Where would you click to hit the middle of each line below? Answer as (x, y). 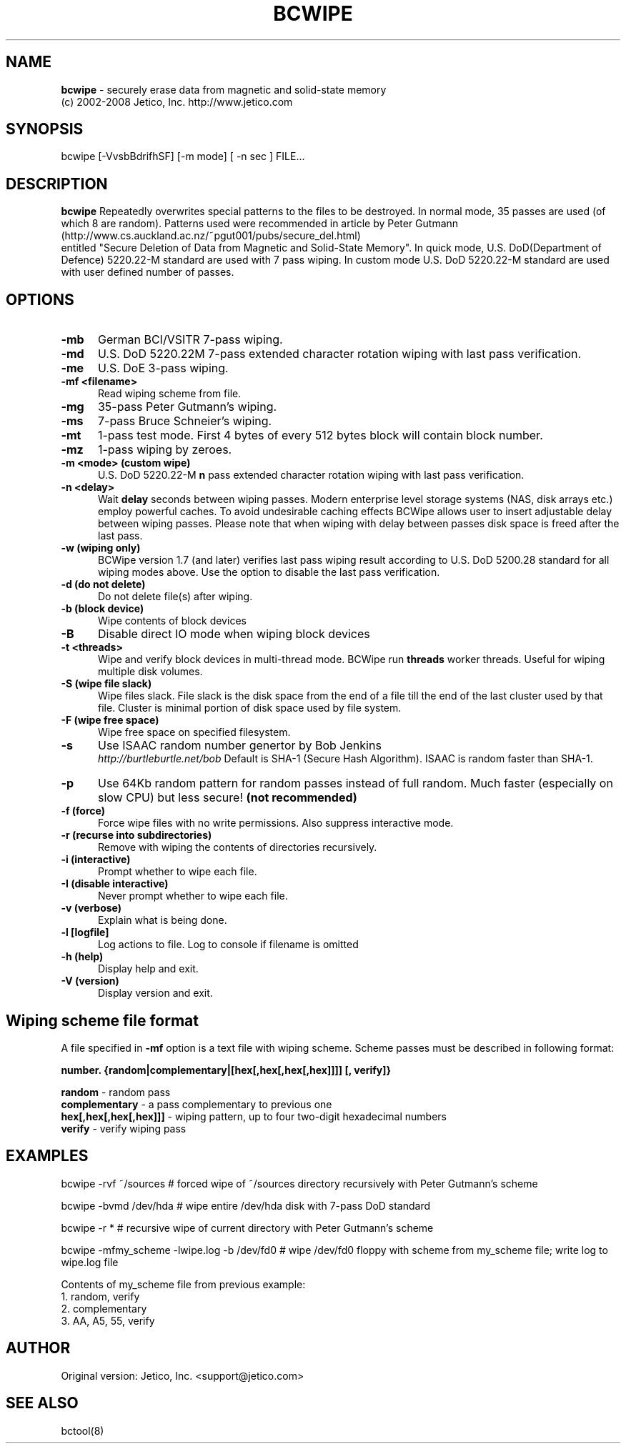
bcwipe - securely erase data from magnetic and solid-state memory (224, 89)
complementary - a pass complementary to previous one (197, 1104)
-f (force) (83, 811)
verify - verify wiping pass (124, 1128)
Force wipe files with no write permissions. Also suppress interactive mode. (276, 823)
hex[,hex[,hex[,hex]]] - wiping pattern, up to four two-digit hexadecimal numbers (254, 1116)
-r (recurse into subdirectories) (136, 835)
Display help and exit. (148, 969)
